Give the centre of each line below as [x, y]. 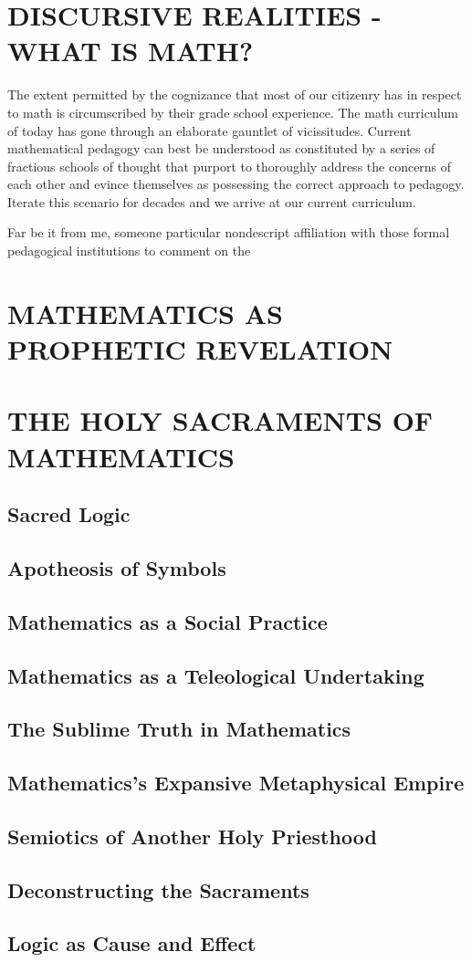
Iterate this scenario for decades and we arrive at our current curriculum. [212, 201]
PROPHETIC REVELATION [200, 349]
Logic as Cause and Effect [132, 943]
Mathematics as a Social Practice [167, 621]
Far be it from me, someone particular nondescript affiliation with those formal [229, 232]
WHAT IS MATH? [131, 51]
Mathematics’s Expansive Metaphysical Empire [236, 783]
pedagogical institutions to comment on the [129, 251]
